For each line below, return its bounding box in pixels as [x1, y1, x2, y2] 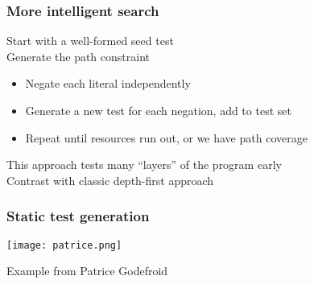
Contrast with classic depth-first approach [6, 171, 214, 188]
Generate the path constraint [6, 47, 150, 64]
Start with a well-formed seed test [6, 32, 174, 49]
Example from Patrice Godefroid [6, 262, 168, 279]
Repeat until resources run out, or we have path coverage [25, 129, 308, 146]
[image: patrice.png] [6, 239, 122, 251]
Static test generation [6, 206, 150, 226]
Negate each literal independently [25, 75, 191, 92]
